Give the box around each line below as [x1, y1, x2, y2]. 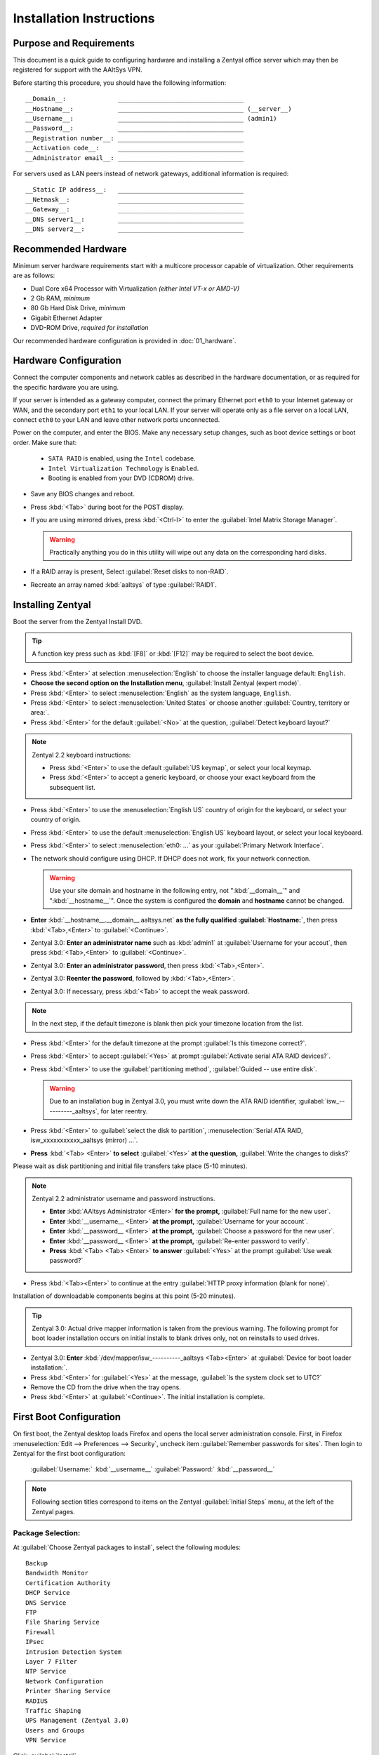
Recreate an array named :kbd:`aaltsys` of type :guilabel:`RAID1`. [30, 580, 218, 589]
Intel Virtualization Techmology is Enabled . [48, 464, 199, 472]
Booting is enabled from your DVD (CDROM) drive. [48, 474, 194, 482]
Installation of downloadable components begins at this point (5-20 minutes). [13, 1292, 236, 1300]
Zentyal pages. [32, 1507, 75, 1516]
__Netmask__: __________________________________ [25, 195, 244, 204]
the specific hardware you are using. [13, 383, 119, 391]
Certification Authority [25, 1579, 111, 1587]
